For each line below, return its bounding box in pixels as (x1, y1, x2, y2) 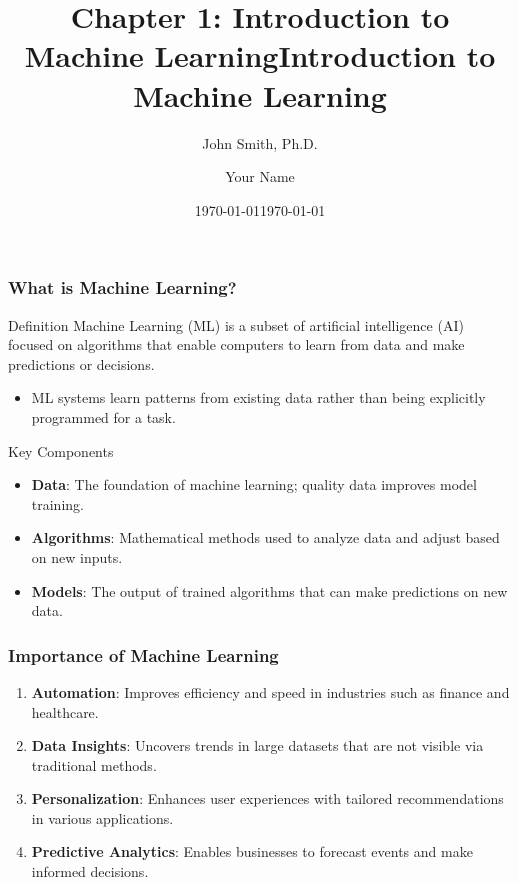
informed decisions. (31, 861, 149, 882)
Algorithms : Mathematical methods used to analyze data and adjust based (31, 527, 500, 548)
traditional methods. (31, 754, 157, 775)
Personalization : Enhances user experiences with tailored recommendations (31, 788, 504, 809)
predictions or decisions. (8, 353, 155, 374)
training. (31, 493, 84, 514)
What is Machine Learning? (8, 275, 237, 300)
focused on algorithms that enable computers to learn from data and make (8, 334, 465, 355)
